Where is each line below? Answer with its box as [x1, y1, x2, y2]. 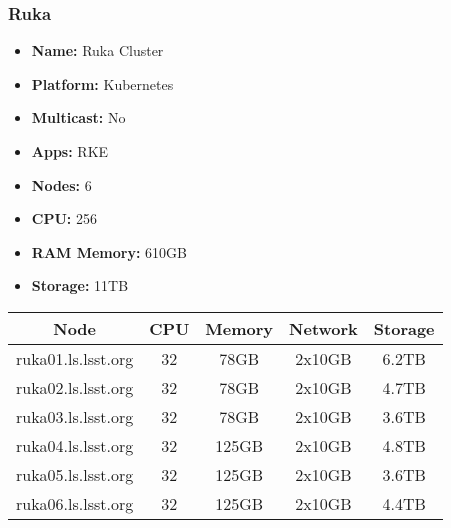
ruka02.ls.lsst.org [16, 375, 134, 399]
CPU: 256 [31, 208, 97, 229]
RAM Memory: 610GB [31, 241, 188, 262]
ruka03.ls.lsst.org [16, 404, 134, 428]
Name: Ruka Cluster [31, 40, 164, 61]
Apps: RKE [31, 141, 109, 161]
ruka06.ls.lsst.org [16, 491, 134, 515]
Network [289, 316, 358, 340]
